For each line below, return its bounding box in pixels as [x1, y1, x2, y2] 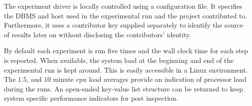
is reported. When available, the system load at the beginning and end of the [4, 55, 234, 65]
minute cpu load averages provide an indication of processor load [53, 74, 247, 84]
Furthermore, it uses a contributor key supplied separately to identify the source [4, 20, 243, 30]
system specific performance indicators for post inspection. [4, 93, 179, 103]
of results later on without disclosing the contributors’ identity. [4, 29, 191, 39]
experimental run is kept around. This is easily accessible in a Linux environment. [4, 64, 248, 75]
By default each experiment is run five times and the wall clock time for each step [4, 45, 248, 56]
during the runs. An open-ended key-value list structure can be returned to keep [4, 83, 243, 93]
